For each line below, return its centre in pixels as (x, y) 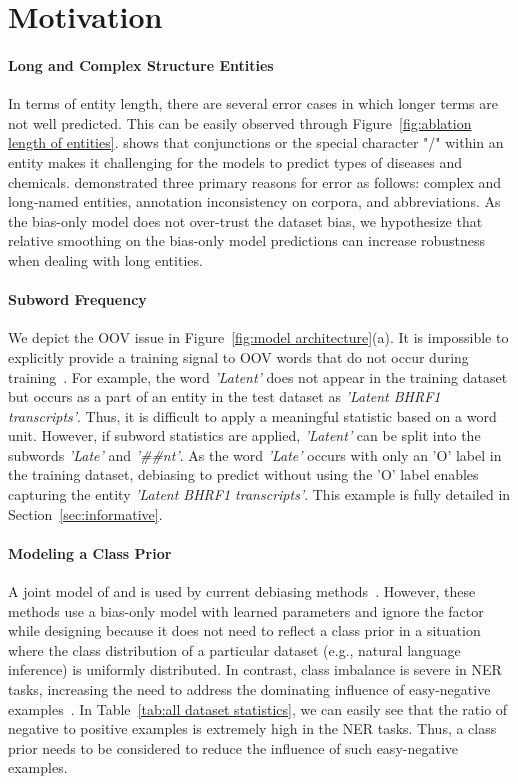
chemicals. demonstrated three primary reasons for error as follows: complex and (255, 181)
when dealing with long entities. (105, 259)
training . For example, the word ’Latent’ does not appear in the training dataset (258, 376)
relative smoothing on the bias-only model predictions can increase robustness (247, 240)
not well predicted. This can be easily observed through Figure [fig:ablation (240, 122)
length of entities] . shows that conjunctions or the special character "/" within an (256, 142)
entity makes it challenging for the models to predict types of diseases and (235, 161)
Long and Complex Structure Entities (141, 64)
